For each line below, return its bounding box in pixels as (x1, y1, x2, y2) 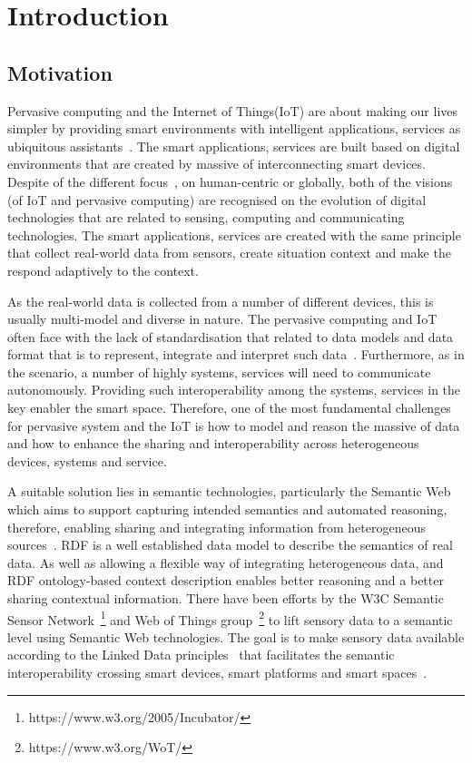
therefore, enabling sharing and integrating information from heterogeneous (7, 517, 426, 536)
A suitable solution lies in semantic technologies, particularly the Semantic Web (7, 482, 451, 501)
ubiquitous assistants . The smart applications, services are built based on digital (7, 136, 460, 155)
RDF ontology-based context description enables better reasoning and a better (7, 571, 444, 590)
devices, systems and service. (7, 451, 167, 470)
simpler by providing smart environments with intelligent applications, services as (7, 119, 461, 138)
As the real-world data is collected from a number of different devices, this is (7, 291, 434, 310)
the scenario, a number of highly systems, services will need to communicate (7, 362, 431, 381)
